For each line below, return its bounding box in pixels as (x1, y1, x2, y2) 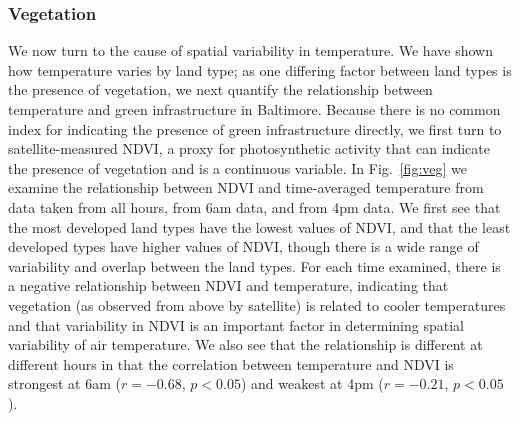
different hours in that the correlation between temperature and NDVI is (8, 353, 454, 374)
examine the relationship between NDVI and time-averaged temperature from (8, 177, 484, 198)
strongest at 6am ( (8, 373, 121, 394)
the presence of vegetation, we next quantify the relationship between (8, 79, 433, 100)
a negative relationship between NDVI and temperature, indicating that (8, 275, 449, 296)
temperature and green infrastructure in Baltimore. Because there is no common (8, 99, 501, 119)
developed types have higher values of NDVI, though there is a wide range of (8, 236, 479, 257)
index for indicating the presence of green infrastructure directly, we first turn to (8, 118, 502, 139)
